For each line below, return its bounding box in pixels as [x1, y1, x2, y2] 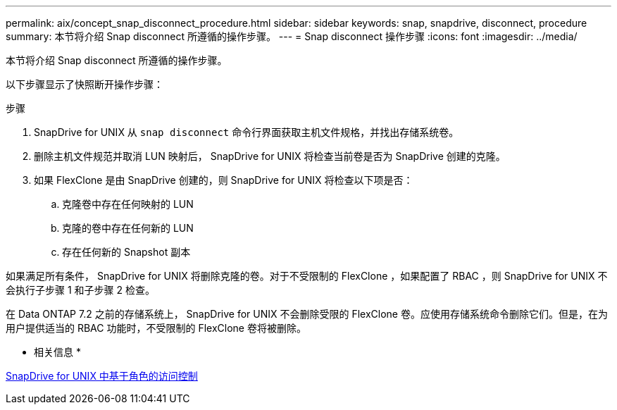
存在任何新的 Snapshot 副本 [62, 246, 191, 258]
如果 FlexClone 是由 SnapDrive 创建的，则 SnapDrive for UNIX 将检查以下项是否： [34, 174, 413, 186]
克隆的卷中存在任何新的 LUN [62, 222, 194, 234]
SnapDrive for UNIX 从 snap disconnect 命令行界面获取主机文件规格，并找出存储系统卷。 [34, 126, 459, 138]
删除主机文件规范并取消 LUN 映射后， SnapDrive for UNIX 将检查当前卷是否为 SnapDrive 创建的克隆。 [34, 150, 506, 162]
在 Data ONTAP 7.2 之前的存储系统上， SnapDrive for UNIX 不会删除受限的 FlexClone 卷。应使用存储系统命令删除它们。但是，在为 [6, 308, 608, 320]
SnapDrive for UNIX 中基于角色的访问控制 [6, 370, 198, 382]
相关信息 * [34, 346, 81, 358]
